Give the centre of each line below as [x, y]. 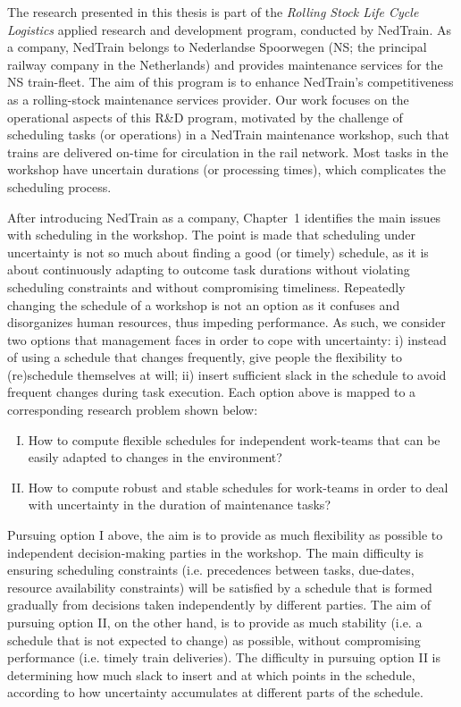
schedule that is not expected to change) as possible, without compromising [214, 640]
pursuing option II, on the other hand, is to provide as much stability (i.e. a [215, 622]
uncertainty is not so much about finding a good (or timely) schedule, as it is [218, 252]
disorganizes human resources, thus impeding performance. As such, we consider [226, 322]
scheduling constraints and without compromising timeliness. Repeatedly [206, 286]
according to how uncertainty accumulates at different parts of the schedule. [215, 692]
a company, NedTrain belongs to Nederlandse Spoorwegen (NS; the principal [217, 47]
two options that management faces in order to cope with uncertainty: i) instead [227, 339]
